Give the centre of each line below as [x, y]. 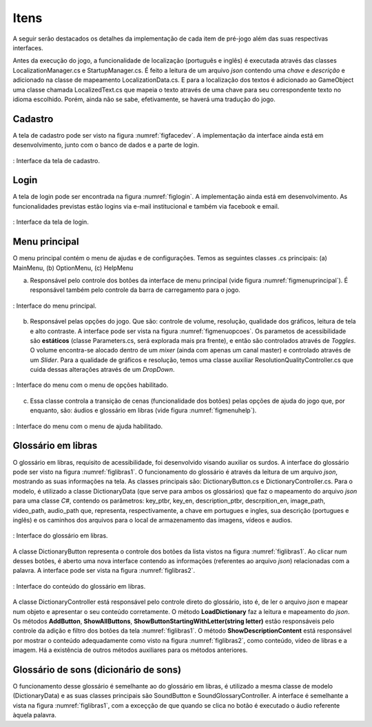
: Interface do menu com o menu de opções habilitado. [91, 385]
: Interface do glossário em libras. [60, 536]
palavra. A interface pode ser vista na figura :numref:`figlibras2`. [104, 571]
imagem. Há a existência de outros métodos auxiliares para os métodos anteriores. [130, 650]
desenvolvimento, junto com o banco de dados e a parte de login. [106, 145]
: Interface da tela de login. [51, 222]
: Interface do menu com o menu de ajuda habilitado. [88, 426]
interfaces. [28, 48]
